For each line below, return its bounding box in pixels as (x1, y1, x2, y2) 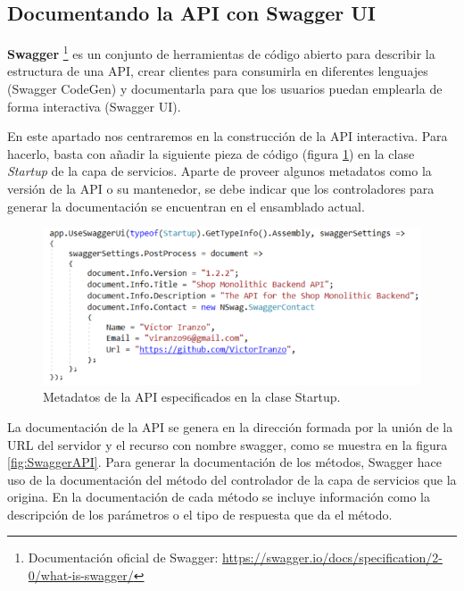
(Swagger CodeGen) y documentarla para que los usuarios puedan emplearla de (7, 79, 443, 98)
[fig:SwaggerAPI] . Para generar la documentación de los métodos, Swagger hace (7, 453, 442, 471)
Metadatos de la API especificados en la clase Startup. (43, 387, 341, 406)
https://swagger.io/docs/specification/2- (222, 548, 443, 567)
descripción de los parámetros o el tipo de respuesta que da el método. (7, 504, 393, 523)
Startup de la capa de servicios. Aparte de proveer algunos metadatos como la (7, 162, 432, 180)
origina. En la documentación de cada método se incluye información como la (7, 487, 431, 506)
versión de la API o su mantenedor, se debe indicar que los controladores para (7, 179, 435, 198)
